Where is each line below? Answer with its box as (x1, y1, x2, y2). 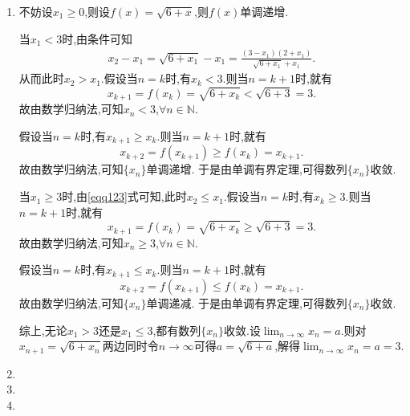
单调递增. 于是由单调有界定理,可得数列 (146, 161, 347, 177)
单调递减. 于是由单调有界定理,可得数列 (146, 294, 347, 311)
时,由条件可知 (62, 30, 133, 47)
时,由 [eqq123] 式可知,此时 (62, 188, 187, 205)
